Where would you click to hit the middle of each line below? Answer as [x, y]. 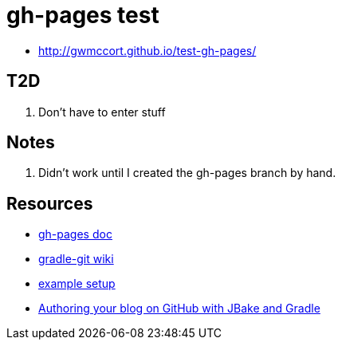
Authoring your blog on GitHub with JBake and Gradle [179, 309]
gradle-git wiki [76, 259]
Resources [50, 203]
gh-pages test [83, 15]
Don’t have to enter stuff [102, 112]
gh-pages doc [75, 234]
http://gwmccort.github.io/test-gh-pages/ [147, 50]
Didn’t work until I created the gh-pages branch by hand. [187, 173]
